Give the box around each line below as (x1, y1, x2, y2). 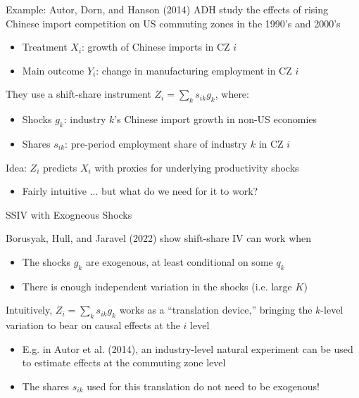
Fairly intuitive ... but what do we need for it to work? (22, 184, 258, 198)
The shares (22, 378, 70, 393)
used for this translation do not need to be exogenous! (87, 378, 320, 393)
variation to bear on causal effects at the (6, 318, 180, 333)
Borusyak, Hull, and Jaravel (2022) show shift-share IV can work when (6, 231, 312, 245)
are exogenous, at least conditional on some (85, 254, 273, 269)
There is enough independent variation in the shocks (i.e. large (22, 278, 292, 293)
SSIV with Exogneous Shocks (6, 207, 132, 222)
